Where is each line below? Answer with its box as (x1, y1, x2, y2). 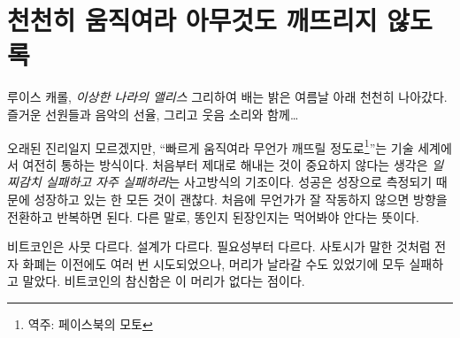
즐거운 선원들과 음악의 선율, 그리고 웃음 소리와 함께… (7, 104, 299, 123)
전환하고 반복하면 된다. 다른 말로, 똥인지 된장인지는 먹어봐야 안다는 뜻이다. (7, 207, 419, 226)
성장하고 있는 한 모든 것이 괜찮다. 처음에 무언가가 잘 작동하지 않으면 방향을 (34, 189, 448, 208)
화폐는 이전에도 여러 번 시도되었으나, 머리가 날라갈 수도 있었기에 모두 (22, 254, 405, 273)
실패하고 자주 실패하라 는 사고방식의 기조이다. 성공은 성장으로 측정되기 (45, 173, 433, 191)
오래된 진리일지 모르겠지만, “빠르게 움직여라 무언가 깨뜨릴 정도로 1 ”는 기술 (7, 135, 414, 157)
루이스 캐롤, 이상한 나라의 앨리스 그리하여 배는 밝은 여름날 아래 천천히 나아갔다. (7, 88, 448, 106)
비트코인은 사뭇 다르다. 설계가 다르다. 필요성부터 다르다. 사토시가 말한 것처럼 (7, 237, 431, 256)
